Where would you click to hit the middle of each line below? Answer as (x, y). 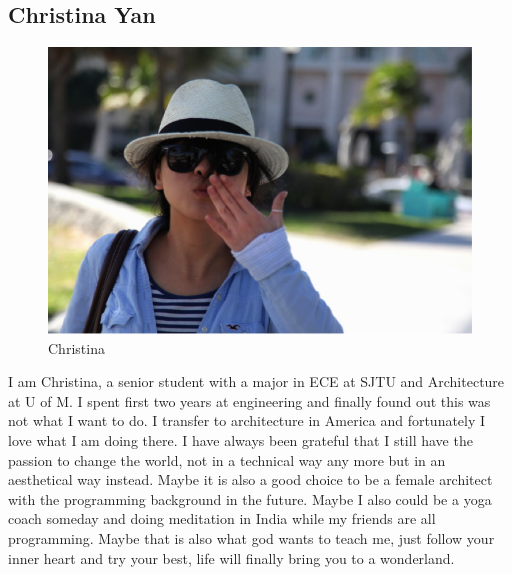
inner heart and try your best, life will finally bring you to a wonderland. (231, 557)
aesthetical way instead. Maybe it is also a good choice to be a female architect (250, 479)
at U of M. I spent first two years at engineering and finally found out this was (249, 400)
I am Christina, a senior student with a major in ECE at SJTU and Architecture (256, 381)
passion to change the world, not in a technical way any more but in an (227, 459)
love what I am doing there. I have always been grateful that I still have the (240, 440)
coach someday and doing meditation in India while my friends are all (222, 518)
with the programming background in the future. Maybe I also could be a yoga (250, 498)
